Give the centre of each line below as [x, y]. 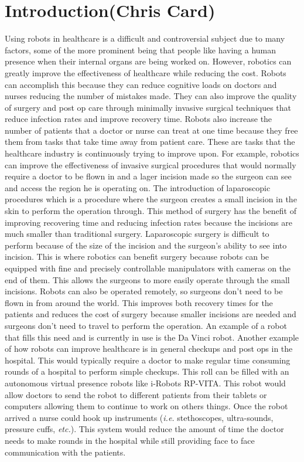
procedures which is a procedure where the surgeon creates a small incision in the [151, 199]
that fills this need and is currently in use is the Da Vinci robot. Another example [152, 337]
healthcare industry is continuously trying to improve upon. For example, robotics [152, 153]
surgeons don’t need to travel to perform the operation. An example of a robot [146, 325]
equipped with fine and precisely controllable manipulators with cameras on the [148, 268]
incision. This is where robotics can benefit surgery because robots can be [137, 257]
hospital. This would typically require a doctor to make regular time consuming [148, 360]
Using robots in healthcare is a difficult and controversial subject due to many [145, 38]
